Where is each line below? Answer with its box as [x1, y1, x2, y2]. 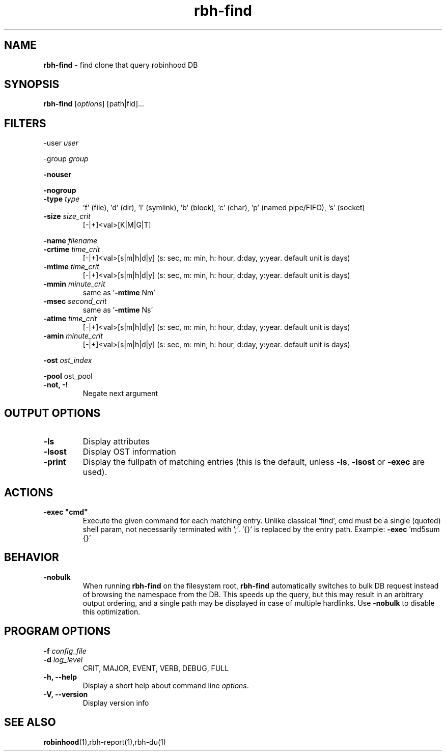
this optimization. [82, 607, 141, 616]
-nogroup [43, 186, 76, 195]
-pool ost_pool [43, 372, 93, 381]
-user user [43, 138, 78, 148]
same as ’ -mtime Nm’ [82, 288, 155, 297]
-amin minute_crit [43, 331, 103, 341]
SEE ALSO [4, 716, 56, 729]
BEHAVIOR [4, 551, 59, 564]
